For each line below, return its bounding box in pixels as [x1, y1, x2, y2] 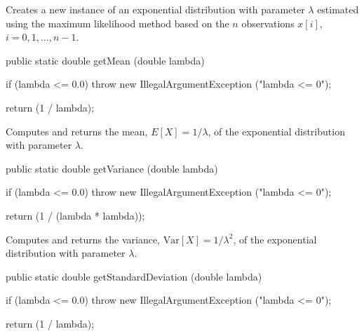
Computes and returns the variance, [6, 231, 160, 246]
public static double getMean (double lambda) [6, 53, 205, 67]
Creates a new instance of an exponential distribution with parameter [6, 2, 305, 16]
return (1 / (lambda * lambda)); [6, 208, 145, 222]
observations [241, 15, 295, 30]
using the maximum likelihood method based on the [6, 15, 229, 30]
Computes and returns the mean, [6, 123, 148, 138]
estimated [317, 2, 359, 16]
